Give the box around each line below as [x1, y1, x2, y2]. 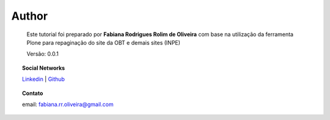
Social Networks [22, 64, 65, 72]
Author [11, 9, 48, 23]
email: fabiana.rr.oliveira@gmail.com [22, 100, 114, 108]
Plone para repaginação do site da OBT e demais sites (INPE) [26, 39, 180, 46]
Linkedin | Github [22, 75, 65, 83]
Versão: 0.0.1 [26, 50, 59, 58]
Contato [22, 89, 43, 97]
